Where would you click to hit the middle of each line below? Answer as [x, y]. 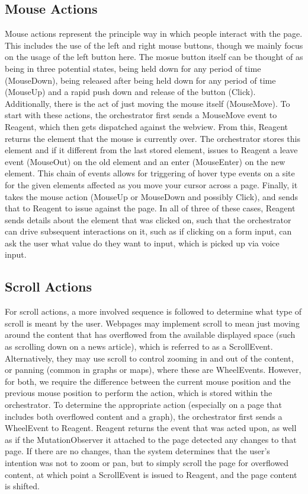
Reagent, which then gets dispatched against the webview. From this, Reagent [147, 126]
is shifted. [22, 486]
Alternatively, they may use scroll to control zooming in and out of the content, [149, 358]
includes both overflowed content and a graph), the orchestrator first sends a [144, 416]
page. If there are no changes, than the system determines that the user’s [137, 451]
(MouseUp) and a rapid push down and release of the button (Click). [130, 92]
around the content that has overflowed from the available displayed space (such [150, 335]
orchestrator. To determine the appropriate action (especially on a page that [143, 405]
